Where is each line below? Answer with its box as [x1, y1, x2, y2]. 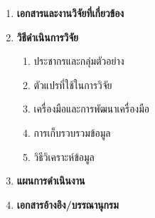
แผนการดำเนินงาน [16, 173, 85, 188]
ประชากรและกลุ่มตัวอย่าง [33, 53, 124, 68]
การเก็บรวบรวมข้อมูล [33, 125, 111, 140]
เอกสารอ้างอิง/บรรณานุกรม [16, 197, 119, 212]
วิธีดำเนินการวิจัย [16, 29, 79, 44]
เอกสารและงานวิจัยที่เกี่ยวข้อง [16, 6, 124, 20]
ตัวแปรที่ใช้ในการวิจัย [33, 77, 112, 92]
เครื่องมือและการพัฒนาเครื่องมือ [33, 101, 149, 116]
